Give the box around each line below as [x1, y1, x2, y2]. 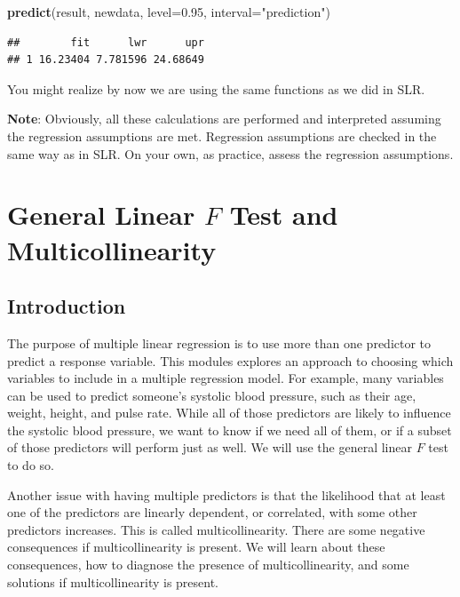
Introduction [7, 292, 126, 320]
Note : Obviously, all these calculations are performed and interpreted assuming [7, 109, 441, 128]
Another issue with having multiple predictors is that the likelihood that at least [7, 485, 446, 504]
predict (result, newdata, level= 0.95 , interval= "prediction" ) [7, 3, 330, 20]
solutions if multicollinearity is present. [7, 572, 219, 591]
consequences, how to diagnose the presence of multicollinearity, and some [7, 555, 409, 574]
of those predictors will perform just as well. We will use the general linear [7, 438, 412, 457]
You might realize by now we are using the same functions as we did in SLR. [7, 79, 425, 98]
